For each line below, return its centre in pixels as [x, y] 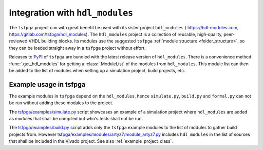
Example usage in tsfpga [47, 84]
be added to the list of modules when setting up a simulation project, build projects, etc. [97, 70]
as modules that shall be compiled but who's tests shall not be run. [76, 118]
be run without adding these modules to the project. [61, 103]
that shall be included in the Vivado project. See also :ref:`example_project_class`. [91, 141]
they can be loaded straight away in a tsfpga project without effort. [77, 48]
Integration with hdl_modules [71, 13]
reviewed [18, 41]
